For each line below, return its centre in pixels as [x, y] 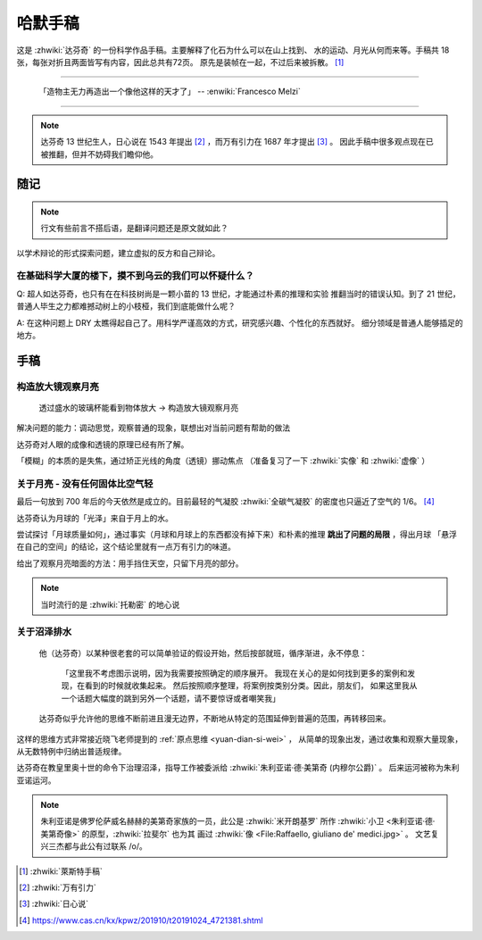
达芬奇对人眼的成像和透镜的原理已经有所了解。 [103, 444]
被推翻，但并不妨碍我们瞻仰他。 [99, 154]
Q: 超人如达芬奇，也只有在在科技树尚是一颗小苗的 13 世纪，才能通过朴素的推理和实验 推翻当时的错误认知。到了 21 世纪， [238, 294]
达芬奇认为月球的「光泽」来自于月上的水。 [95, 518]
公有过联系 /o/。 [117, 846]
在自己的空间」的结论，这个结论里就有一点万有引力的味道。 [126, 547]
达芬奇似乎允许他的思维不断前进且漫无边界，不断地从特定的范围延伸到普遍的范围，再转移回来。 [215, 719]
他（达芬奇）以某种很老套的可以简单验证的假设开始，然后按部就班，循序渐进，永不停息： [203, 653]
